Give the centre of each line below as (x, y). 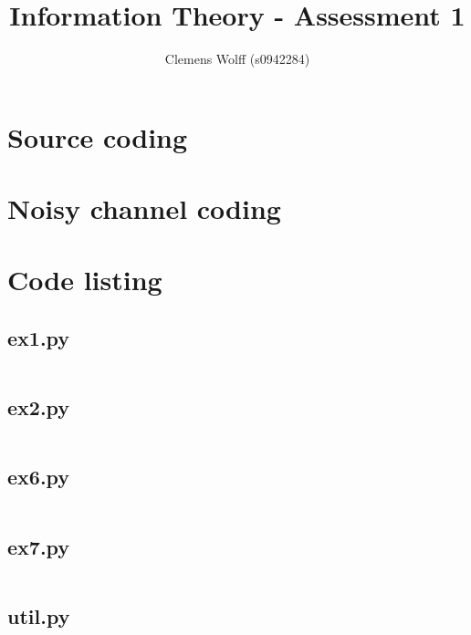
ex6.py (39, 477)
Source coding (98, 136)
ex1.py (39, 338)
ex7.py (39, 546)
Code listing (85, 280)
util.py (39, 615)
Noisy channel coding (144, 208)
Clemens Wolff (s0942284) (237, 59)
